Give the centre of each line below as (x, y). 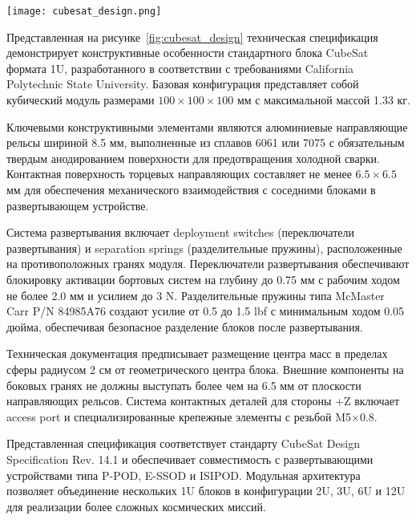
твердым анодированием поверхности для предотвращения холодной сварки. (193, 158)
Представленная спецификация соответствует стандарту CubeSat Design (183, 443)
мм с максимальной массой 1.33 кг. (324, 100)
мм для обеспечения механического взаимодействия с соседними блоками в (191, 189)
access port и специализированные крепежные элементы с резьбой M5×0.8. (192, 416)
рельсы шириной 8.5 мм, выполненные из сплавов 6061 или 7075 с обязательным (206, 142)
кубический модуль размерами (81, 100)
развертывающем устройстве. (78, 205)
